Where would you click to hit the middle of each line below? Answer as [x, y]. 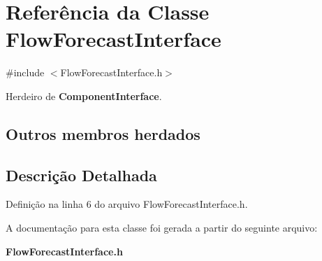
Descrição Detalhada [81, 175]
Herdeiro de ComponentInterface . [84, 96]
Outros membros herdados [103, 133]
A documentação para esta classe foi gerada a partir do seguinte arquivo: [162, 228]
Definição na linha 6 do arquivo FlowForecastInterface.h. [127, 204]
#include [25, 72]
